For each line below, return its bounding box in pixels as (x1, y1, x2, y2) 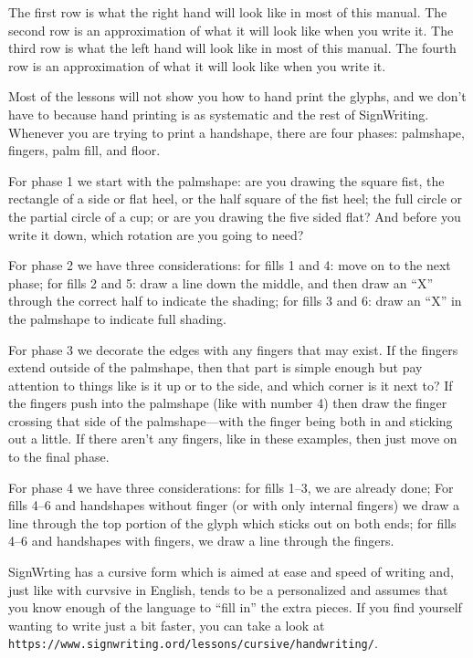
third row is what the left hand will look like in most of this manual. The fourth (8, 38, 457, 57)
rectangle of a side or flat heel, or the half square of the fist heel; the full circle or (8, 189, 463, 208)
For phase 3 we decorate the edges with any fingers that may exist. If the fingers (8, 339, 458, 359)
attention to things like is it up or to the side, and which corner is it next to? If (8, 375, 453, 394)
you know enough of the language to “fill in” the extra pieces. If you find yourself (8, 598, 462, 617)
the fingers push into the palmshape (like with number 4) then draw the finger (8, 393, 447, 413)
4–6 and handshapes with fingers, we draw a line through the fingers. (8, 531, 394, 550)
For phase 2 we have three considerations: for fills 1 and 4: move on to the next (8, 256, 451, 275)
